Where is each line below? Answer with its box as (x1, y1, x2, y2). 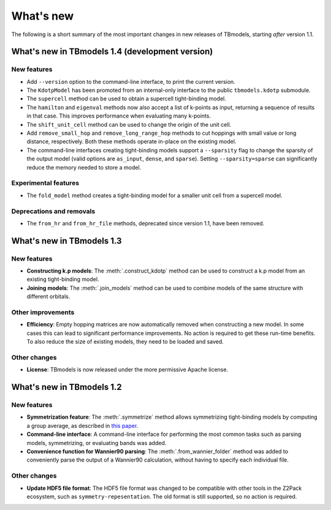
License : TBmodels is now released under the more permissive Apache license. (26, 366, 229, 373)
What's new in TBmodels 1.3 (11, 236, 122, 246)
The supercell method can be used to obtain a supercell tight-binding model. (26, 95, 226, 102)
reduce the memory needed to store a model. (26, 163, 142, 171)
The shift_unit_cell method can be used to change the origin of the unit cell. (26, 121, 232, 128)
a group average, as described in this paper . (26, 422, 139, 429)
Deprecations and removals (11, 207, 96, 216)
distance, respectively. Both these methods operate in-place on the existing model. (26, 138, 237, 145)
